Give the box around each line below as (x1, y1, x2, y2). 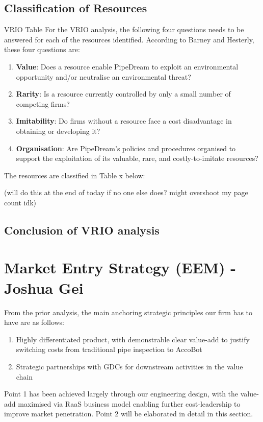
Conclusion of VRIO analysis (4, 222, 160, 238)
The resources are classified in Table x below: (4, 170, 145, 180)
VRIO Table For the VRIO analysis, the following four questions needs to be (4, 24, 244, 35)
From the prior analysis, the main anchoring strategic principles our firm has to (4, 307, 253, 317)
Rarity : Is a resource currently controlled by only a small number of (16, 88, 231, 99)
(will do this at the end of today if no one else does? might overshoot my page (4, 187, 248, 198)
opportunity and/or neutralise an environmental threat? (16, 71, 191, 82)
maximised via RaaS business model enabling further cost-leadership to (18, 398, 241, 409)
